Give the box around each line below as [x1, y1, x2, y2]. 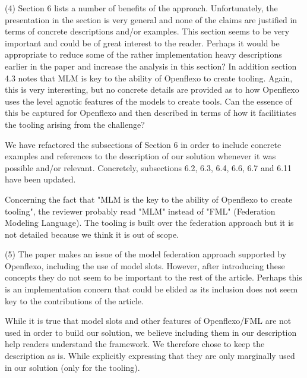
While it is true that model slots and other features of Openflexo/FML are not [5, 314, 292, 327]
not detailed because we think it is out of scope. [5, 228, 179, 240]
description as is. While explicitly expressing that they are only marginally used [5, 349, 295, 362]
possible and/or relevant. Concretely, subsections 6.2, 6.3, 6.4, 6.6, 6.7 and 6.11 [5, 161, 292, 174]
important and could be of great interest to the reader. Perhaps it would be [5, 36, 280, 49]
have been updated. [5, 173, 76, 185]
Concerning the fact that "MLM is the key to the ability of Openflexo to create [5, 193, 293, 205]
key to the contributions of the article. [5, 294, 144, 307]
